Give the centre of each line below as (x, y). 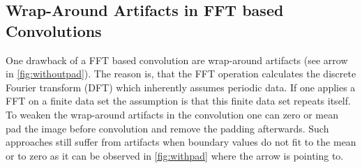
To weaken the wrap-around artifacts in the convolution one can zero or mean (172, 114)
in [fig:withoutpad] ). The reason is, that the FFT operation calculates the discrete (181, 74)
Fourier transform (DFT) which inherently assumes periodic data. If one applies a (181, 87)
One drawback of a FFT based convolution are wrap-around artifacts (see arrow (177, 60)
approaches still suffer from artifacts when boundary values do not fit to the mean (181, 142)
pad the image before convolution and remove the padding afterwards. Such (167, 128)
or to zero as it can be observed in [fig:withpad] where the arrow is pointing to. (175, 155)
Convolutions (54, 30)
